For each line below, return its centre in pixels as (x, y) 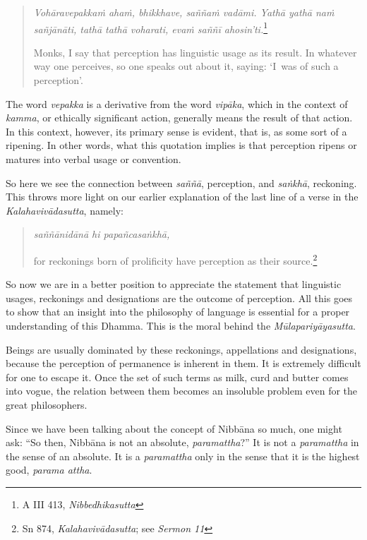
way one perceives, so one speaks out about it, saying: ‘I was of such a (186, 66)
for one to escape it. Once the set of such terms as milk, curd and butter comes (177, 377)
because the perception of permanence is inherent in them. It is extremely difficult (183, 363)
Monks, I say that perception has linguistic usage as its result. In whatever (195, 52)
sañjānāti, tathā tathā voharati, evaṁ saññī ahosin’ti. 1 (151, 28)
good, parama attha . (49, 470)
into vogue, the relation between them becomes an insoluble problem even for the (182, 391)
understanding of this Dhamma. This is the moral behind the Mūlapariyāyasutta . (181, 325)
